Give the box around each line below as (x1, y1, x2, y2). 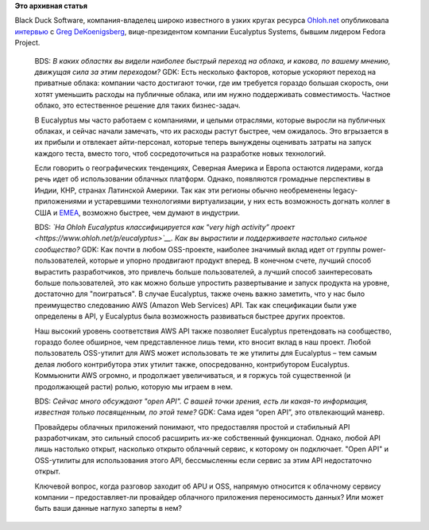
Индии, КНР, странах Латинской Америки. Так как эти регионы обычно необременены (34, 185, 331, 195)
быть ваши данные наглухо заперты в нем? (34, 504, 183, 513)
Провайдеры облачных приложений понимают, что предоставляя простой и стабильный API (34, 422, 350, 431)
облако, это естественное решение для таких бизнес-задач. (34, 100, 242, 111)
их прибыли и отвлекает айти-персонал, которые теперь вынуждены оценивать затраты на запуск (34, 138, 372, 147)
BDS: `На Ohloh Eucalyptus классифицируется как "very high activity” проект (34, 223, 296, 232)
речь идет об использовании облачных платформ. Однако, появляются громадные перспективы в (34, 174, 371, 184)
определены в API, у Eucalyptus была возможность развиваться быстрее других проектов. (34, 311, 346, 322)
